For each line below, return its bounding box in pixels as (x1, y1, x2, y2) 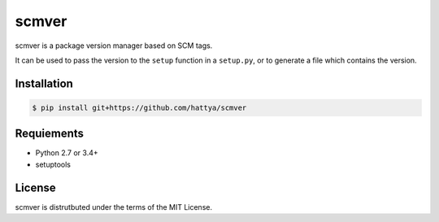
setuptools (35, 159, 71, 169)
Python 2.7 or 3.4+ (35, 148, 98, 158)
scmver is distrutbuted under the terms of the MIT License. (15, 202, 213, 211)
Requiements (15, 127, 85, 141)
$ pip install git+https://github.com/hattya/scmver (32, 102, 247, 112)
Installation (15, 76, 73, 90)
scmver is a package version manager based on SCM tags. (15, 41, 213, 50)
